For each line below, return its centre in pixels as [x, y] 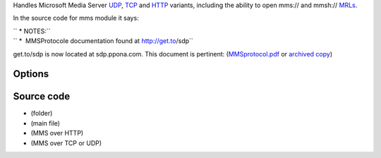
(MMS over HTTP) [57, 133]
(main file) [45, 123]
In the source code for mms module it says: [76, 18]
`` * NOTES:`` [32, 31]
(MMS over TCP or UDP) [66, 143]
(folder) [42, 114]
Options [31, 74]
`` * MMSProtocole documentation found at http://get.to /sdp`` [103, 41]
